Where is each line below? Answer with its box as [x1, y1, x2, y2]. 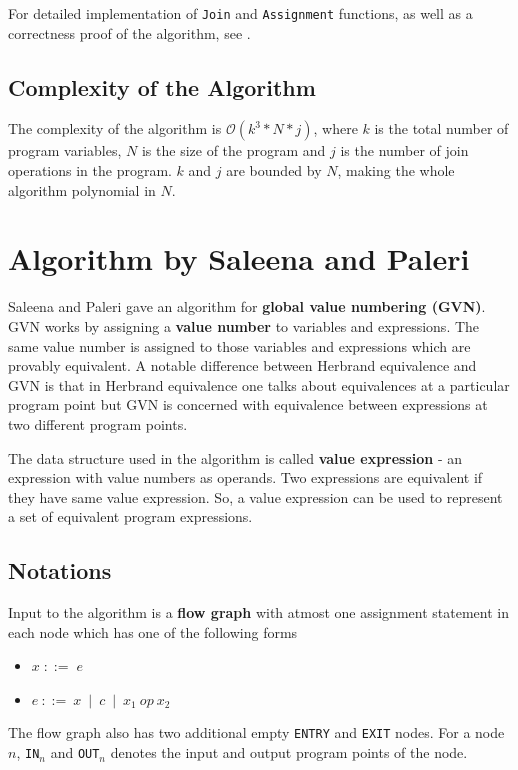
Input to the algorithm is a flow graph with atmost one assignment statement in [8, 602, 509, 623]
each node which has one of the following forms [8, 621, 298, 642]
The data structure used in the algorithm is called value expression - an [8, 447, 463, 468]
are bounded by [226, 160, 322, 181]
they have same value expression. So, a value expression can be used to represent [8, 486, 503, 507]
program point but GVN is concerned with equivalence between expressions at [8, 394, 488, 415]
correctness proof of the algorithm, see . [8, 22, 251, 43]
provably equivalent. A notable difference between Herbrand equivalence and [8, 355, 477, 376]
